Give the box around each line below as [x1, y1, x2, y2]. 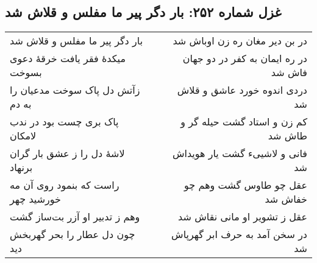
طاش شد [268, 128, 307, 143]
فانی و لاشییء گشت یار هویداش [172, 146, 307, 161]
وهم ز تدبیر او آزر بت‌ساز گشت [10, 209, 140, 224]
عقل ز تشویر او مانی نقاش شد [178, 209, 307, 224]
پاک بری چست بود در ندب [10, 114, 119, 129]
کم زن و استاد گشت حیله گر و [180, 114, 307, 129]
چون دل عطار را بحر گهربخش [10, 227, 135, 242]
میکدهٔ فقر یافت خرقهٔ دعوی [10, 51, 126, 66]
